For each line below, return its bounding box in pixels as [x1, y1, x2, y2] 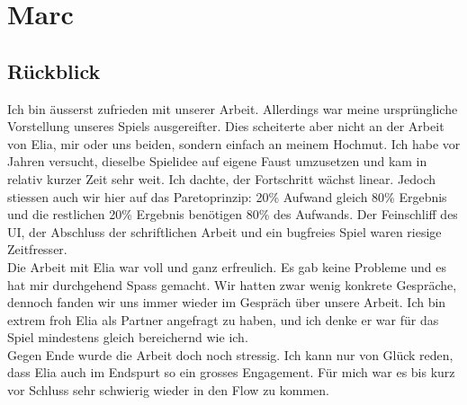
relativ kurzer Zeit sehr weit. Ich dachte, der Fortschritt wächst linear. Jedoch [7, 169, 436, 188]
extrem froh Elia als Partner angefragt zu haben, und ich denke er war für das [7, 310, 439, 329]
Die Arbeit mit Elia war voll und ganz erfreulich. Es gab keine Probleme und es [7, 257, 447, 276]
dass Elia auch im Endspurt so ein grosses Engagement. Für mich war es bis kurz [7, 363, 455, 382]
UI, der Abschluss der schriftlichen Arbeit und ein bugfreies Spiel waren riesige [7, 222, 442, 241]
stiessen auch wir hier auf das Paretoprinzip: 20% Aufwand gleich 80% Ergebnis [7, 187, 447, 206]
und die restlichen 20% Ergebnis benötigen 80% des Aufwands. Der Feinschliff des [7, 205, 458, 224]
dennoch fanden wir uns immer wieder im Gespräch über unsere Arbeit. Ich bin [7, 293, 446, 312]
